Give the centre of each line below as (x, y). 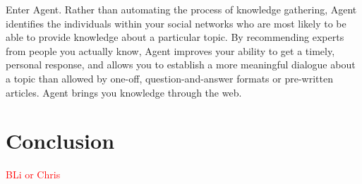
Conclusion (60, 141)
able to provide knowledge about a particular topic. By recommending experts (175, 37)
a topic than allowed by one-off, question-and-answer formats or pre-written (169, 78)
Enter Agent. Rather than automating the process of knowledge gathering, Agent (181, 9)
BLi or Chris (33, 174)
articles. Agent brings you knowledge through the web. (124, 92)
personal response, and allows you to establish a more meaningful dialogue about (181, 65)
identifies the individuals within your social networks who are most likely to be (176, 23)
